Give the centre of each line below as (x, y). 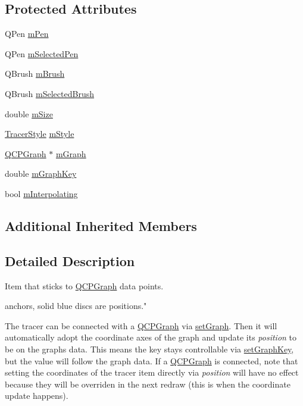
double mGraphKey (41, 174)
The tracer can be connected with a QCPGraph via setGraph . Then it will (141, 325)
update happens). (37, 396)
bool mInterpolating (41, 193)
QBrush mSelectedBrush (49, 93)
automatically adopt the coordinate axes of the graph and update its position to (151, 337)
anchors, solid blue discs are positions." (76, 306)
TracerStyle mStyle (40, 134)
